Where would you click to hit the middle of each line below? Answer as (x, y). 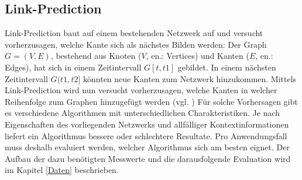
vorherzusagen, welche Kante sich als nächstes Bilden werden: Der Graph (136, 44)
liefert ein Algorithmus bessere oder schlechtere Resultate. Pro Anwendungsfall (146, 135)
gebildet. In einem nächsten (227, 67)
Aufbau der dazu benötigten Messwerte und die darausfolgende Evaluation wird (148, 158)
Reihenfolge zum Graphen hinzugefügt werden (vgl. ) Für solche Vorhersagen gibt (151, 101)
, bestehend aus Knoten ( (96, 56)
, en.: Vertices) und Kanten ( (198, 56)
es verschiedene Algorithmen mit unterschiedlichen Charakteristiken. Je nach (143, 113)
